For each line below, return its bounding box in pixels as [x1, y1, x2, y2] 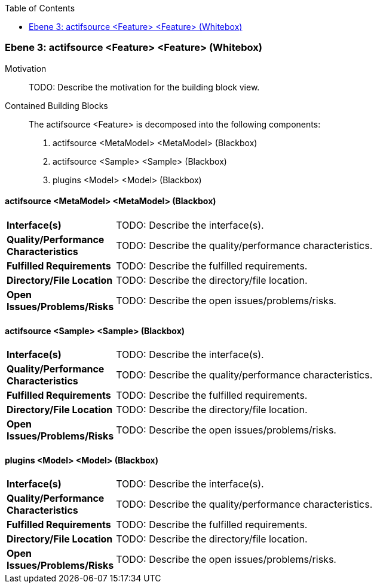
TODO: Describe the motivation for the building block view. [29, 81, 260, 92]
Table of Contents [5, 3, 75, 13]
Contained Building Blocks [5, 100, 108, 111]
